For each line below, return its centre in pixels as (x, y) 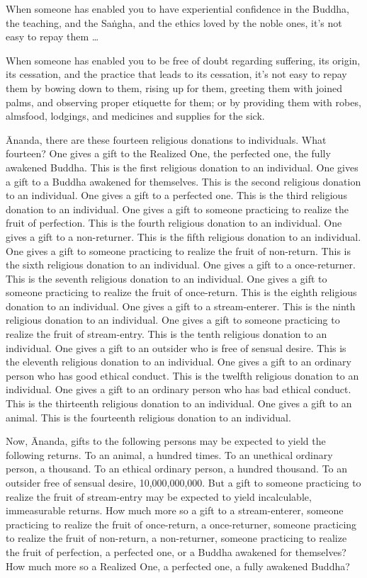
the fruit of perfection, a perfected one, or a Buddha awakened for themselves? (176, 551)
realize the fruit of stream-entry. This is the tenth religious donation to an (166, 334)
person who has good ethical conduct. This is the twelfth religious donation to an (182, 375)
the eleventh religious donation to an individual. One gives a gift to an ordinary (179, 362)
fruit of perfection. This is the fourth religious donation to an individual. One (174, 223)
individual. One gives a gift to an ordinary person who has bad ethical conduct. (179, 389)
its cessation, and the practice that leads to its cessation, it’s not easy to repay (176, 74)
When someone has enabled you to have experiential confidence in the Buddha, (177, 8)
